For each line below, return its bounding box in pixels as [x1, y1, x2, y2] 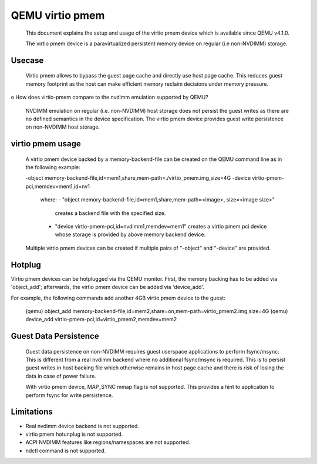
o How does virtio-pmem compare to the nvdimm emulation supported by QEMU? [11, 94, 208, 101]
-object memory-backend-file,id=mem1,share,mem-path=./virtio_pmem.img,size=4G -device [25, 174, 251, 181]
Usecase [11, 55, 44, 65]
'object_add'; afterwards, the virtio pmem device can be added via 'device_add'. [11, 284, 205, 291]
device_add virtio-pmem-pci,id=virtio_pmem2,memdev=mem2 [25, 316, 177, 323]
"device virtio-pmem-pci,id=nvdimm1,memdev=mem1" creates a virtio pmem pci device [55, 223, 267, 230]
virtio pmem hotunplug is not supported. [25, 431, 123, 438]
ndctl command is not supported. [25, 447, 106, 454]
